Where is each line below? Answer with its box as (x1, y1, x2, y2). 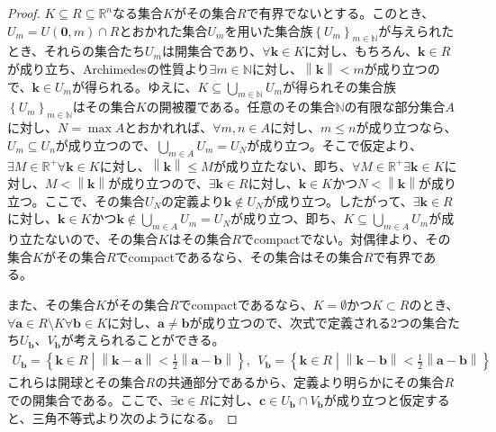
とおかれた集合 (119, 21, 208, 40)
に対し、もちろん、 (304, 41, 419, 60)
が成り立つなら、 (356, 118, 457, 137)
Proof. (7, 4, 41, 22)
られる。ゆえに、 (96, 76, 198, 95)
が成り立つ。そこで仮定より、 (247, 135, 422, 154)
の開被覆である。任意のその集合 (146, 97, 336, 116)
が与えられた (378, 21, 455, 40)
